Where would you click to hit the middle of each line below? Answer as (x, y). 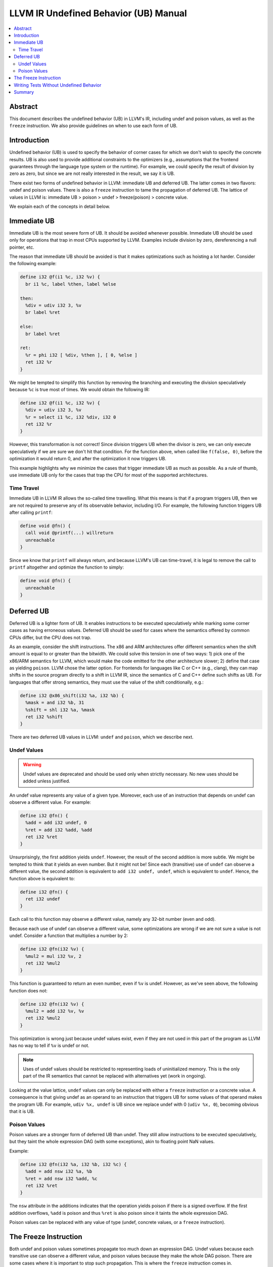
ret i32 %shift (44, 717)
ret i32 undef (43, 899)
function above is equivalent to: (42, 878)
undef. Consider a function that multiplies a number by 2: (69, 936)
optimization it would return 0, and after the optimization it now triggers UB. (88, 459)
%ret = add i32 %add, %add (59, 830)
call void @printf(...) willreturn (70, 533)
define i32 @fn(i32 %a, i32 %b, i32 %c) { (73, 1164)
